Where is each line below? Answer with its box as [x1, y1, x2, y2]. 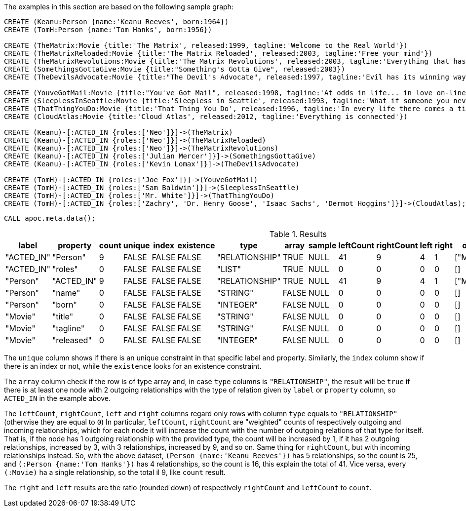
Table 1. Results [269, 229, 327, 239]
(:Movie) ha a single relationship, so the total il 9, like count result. [4, 468, 226, 476]
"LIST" [217, 264, 241, 274]
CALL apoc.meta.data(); [4, 214, 96, 222]
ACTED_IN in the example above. [4, 394, 111, 402]
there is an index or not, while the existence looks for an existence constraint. [4, 362, 262, 370]
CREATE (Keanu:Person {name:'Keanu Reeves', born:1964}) [4, 18, 229, 26]
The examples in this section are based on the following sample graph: [4, 2, 233, 11]
